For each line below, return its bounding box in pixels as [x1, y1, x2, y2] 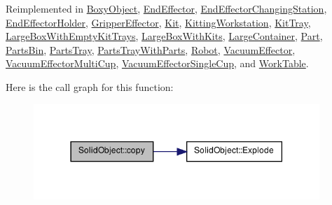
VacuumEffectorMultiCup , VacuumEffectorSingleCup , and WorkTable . [6, 56, 309, 71]
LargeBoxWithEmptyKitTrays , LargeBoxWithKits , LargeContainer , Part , [6, 29, 323, 43]
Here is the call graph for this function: [6, 79, 174, 94]
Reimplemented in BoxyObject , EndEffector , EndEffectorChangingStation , [6, 1, 327, 15]
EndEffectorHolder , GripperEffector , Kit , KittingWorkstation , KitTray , [6, 15, 311, 29]
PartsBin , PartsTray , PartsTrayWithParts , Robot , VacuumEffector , [6, 42, 296, 57]
